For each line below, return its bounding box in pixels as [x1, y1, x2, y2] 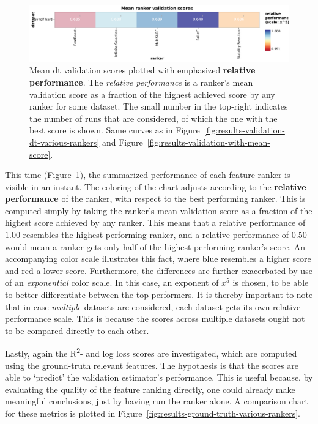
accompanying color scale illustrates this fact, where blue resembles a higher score [5, 252, 311, 265]
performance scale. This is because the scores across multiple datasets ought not [5, 312, 305, 325]
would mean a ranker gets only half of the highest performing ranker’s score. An [5, 240, 305, 253]
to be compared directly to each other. [5, 324, 149, 337]
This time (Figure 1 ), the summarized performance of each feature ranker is [5, 168, 290, 181]
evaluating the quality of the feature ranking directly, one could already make [5, 382, 295, 395]
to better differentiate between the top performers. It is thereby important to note [5, 288, 313, 301]
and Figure [102, 135, 143, 148]
